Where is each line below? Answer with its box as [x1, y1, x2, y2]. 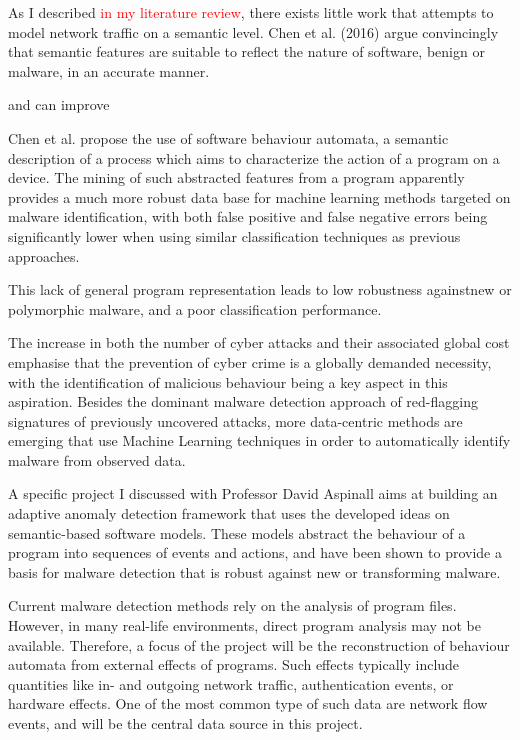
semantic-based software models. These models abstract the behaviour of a [8, 522, 466, 543]
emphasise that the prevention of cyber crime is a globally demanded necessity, [8, 351, 492, 372]
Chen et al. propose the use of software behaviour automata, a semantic [8, 127, 449, 148]
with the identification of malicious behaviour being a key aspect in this [8, 371, 448, 392]
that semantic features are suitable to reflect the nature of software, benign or [8, 41, 485, 62]
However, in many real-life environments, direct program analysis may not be [8, 615, 481, 636]
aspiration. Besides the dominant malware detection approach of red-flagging [8, 391, 478, 412]
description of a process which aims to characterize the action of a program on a [8, 147, 500, 168]
